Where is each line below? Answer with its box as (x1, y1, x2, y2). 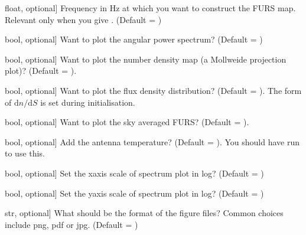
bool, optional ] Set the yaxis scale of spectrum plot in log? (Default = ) (5, 187, 264, 199)
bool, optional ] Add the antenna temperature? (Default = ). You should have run (5, 135, 300, 148)
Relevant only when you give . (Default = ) (5, 13, 162, 25)
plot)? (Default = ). (5, 64, 77, 77)
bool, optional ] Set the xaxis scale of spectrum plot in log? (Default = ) (5, 167, 264, 179)
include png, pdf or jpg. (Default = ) (5, 218, 138, 230)
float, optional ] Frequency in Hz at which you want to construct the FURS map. (5, 2, 296, 14)
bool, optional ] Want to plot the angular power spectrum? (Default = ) (5, 33, 263, 45)
